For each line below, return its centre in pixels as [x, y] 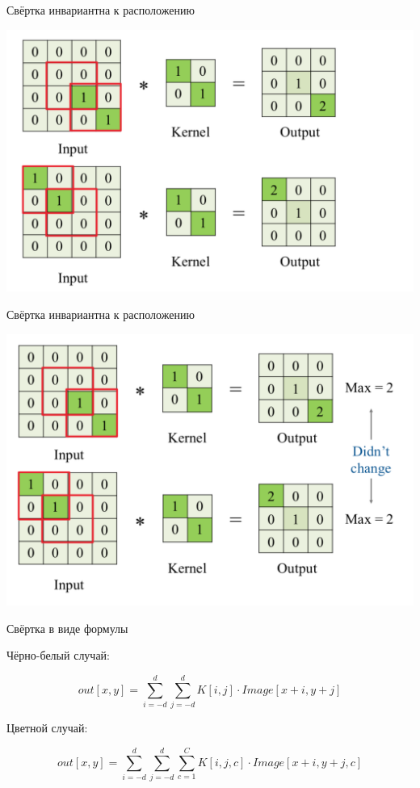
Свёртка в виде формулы [67, 628]
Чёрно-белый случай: [59, 655]
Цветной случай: [47, 728]
